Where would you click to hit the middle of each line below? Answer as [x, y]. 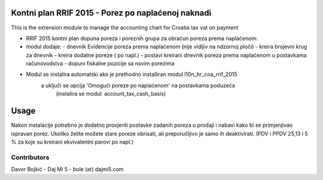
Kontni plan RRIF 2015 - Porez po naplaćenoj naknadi [111, 13]
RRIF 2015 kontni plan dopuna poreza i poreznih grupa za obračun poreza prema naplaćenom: [142, 38]
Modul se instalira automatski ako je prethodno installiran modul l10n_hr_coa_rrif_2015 [132, 74]
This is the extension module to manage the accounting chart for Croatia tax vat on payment [125, 28]
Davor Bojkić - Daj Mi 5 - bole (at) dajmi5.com [67, 169]
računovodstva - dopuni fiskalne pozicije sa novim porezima [100, 63]
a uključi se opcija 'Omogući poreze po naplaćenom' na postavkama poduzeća [138, 85]
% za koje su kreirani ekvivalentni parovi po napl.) [72, 142]
